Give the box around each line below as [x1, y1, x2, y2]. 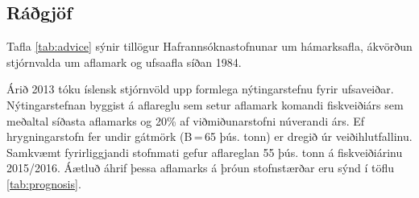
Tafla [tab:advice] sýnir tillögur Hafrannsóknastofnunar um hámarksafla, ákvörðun [6, 38, 413, 55]
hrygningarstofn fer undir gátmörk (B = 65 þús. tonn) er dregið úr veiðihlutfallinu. [6, 128, 413, 145]
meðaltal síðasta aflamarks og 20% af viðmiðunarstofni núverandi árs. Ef [6, 112, 365, 129]
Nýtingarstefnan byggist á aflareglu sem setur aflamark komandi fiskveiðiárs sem [6, 96, 404, 113]
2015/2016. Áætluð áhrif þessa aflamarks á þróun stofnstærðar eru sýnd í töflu [6, 159, 395, 176]
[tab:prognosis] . [6, 175, 81, 192]
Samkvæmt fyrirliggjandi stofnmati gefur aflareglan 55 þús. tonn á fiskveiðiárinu [6, 143, 403, 160]
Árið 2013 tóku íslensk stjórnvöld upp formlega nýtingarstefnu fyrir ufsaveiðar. [6, 80, 394, 97]
